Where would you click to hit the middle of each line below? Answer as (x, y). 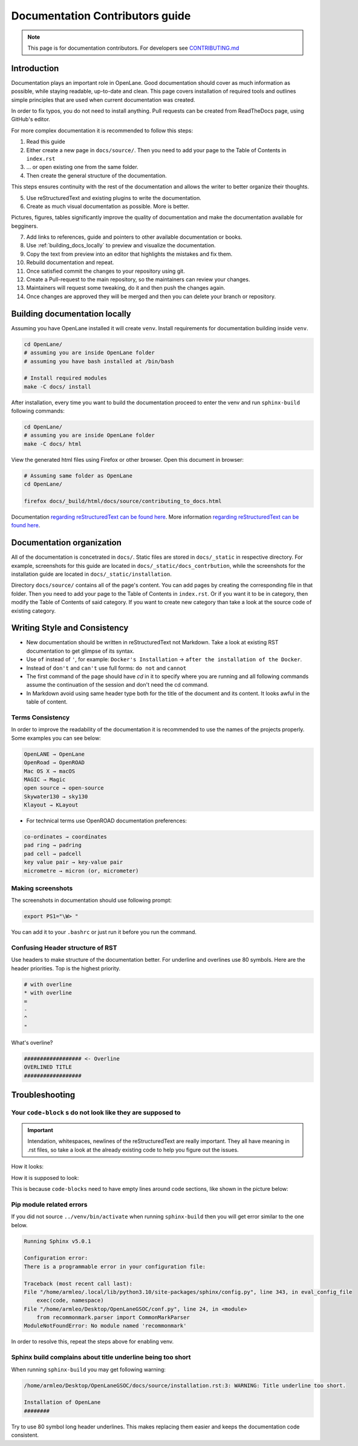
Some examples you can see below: (56, 738)
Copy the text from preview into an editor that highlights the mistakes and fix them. (129, 254)
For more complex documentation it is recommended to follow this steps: (102, 130)
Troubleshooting (43, 1095)
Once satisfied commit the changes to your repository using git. (106, 271)
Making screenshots (42, 888)
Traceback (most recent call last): (78, 1284)
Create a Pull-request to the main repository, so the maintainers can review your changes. (138, 279)
